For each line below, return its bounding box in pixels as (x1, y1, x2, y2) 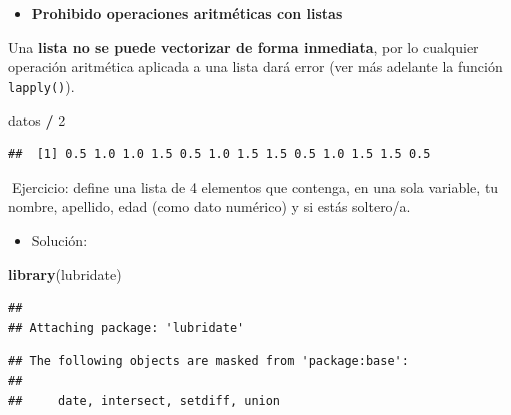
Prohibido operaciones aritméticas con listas (31, 3, 343, 24)
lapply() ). (8, 75, 75, 96)
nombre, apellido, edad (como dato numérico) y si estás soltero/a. (8, 196, 411, 217)
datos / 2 (8, 109, 66, 130)
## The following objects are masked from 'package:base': (8, 354, 409, 369)
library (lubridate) (8, 263, 122, 284)
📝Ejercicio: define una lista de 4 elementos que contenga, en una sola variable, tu (8, 176, 499, 197)
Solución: (31, 230, 88, 250)
